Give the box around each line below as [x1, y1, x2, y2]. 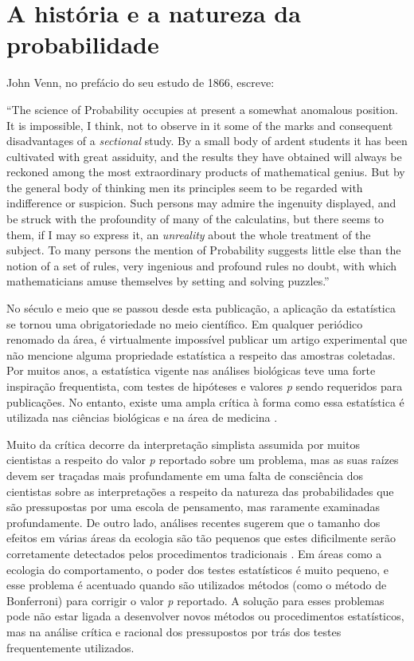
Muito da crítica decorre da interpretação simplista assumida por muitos [6, 435, 360, 452]
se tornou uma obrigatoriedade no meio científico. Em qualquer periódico [6, 315, 363, 332]
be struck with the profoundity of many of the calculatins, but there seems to [6, 210, 385, 227]
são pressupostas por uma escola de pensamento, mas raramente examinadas [6, 498, 381, 515]
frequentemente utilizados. [6, 639, 135, 655]
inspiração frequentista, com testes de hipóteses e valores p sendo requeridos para [6, 378, 403, 394]
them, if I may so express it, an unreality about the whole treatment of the [6, 226, 371, 242]
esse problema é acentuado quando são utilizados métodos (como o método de [6, 576, 387, 593]
